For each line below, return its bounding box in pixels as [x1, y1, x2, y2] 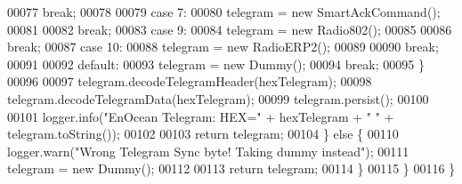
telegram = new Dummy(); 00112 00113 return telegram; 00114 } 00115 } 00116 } [7, 159, 456, 178]
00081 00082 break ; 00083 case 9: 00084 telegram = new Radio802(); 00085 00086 [7, 20, 452, 38]
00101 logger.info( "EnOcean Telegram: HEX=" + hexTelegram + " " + [7, 107, 394, 125]
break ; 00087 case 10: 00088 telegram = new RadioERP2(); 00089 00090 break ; [7, 37, 439, 56]
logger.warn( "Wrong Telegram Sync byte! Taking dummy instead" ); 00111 [7, 141, 409, 160]
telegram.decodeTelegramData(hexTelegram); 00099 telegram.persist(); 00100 [7, 89, 429, 108]
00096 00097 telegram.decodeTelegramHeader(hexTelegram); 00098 [7, 72, 372, 91]
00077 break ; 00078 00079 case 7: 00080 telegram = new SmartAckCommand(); [7, 3, 441, 20]
